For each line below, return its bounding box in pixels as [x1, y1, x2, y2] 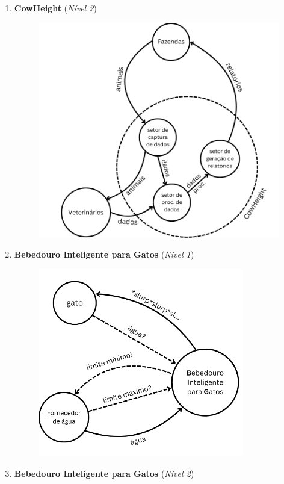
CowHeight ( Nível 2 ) [14, 2, 97, 14]
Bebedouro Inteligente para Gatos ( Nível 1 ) [14, 248, 194, 261]
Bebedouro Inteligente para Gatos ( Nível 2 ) [14, 467, 194, 479]
